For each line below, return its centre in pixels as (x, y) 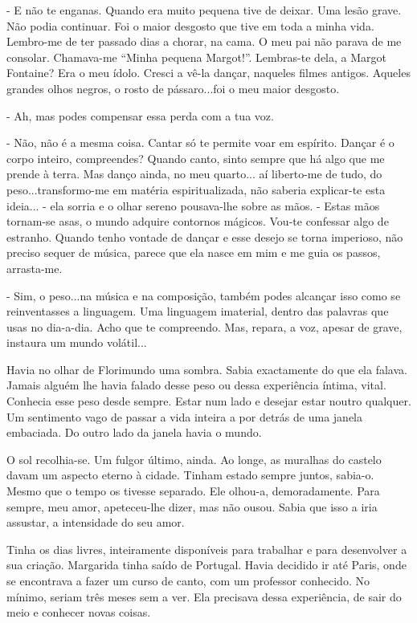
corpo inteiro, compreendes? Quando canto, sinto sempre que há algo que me (196, 158)
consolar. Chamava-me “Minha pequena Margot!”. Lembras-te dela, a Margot (196, 57)
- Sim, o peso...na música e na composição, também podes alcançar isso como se (204, 295)
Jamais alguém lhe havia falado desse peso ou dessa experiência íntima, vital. (196, 385)
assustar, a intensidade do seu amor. (96, 522)
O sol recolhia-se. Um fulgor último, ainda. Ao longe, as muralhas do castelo (194, 459)
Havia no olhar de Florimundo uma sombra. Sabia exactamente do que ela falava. (207, 369)
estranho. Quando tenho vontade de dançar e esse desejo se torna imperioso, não (205, 236)
